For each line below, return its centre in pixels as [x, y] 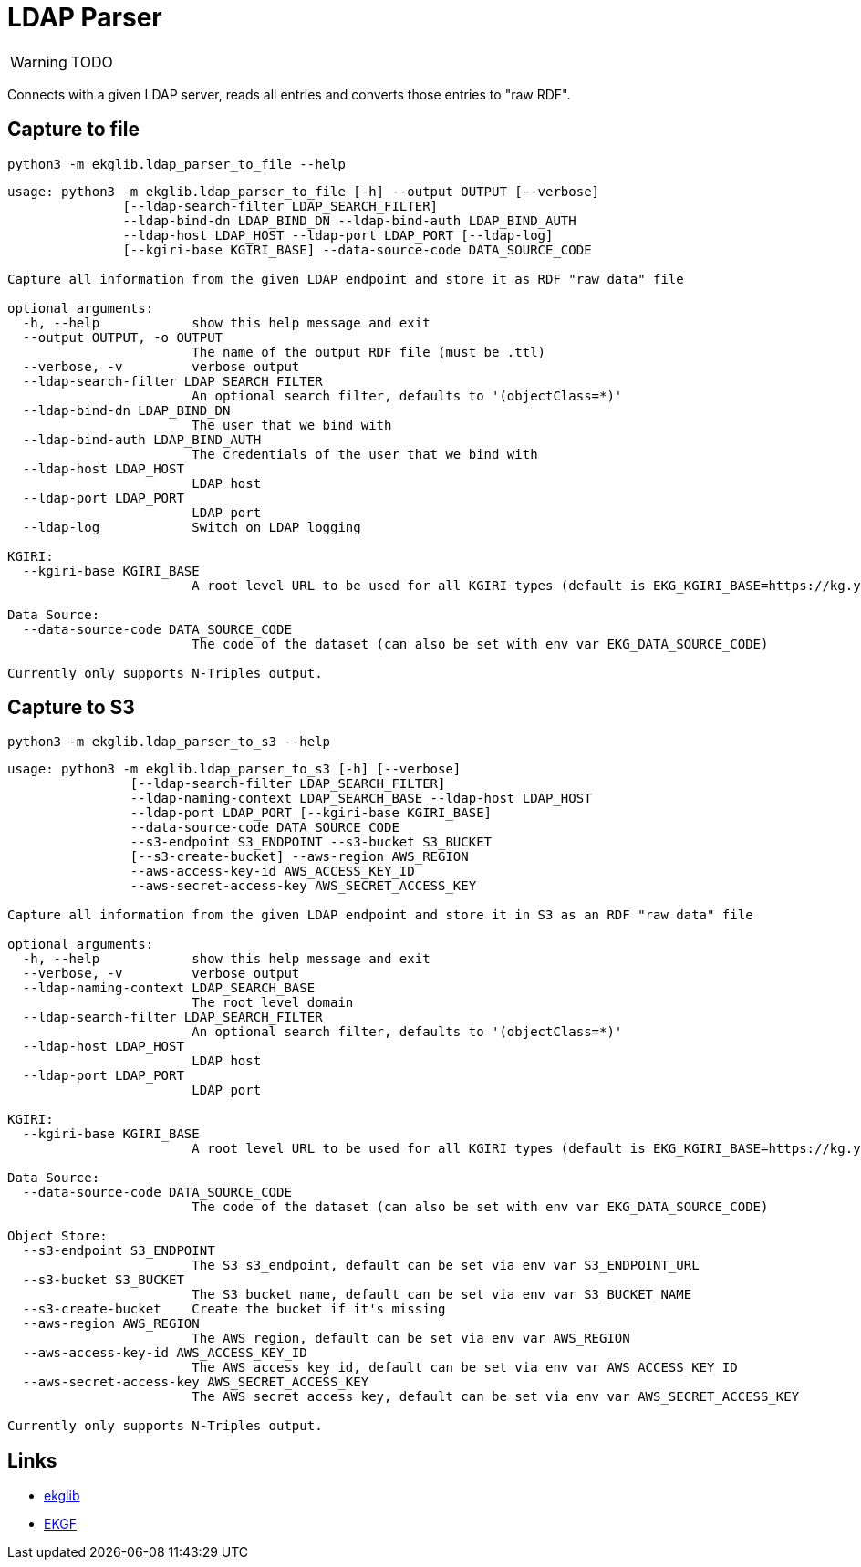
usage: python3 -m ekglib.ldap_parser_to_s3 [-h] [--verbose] [234, 769]
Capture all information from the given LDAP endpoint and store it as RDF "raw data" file [346, 279]
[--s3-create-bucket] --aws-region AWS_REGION [299, 857]
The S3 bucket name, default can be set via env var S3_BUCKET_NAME [442, 1295]
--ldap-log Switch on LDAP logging [192, 527]
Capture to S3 [71, 708]
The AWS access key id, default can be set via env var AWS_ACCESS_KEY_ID [465, 1368]
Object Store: [57, 1236]
